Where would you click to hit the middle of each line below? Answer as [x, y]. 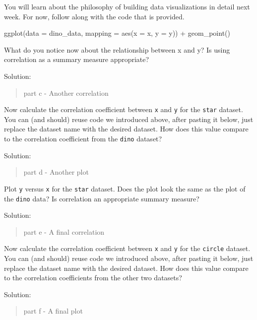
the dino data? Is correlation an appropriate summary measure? [102, 198]
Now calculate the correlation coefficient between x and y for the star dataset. [124, 109]
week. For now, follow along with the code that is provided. [94, 16]
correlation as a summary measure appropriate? [77, 59]
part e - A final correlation [64, 231]
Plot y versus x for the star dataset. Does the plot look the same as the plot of [125, 188]
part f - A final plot [53, 311]
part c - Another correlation [66, 93]
